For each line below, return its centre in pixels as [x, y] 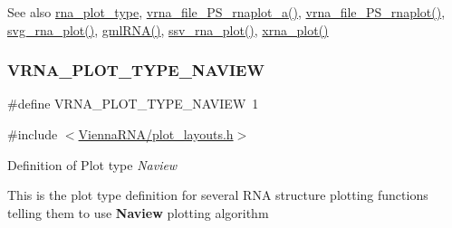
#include [33, 134]
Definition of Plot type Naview [92, 164]
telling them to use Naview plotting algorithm [138, 212]
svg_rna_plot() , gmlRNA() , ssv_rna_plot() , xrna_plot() [168, 29]
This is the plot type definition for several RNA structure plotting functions [218, 195]
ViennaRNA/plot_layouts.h [156, 134]
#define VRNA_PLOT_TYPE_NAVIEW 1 [133, 104]
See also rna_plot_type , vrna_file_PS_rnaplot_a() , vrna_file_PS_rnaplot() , [226, 12]
